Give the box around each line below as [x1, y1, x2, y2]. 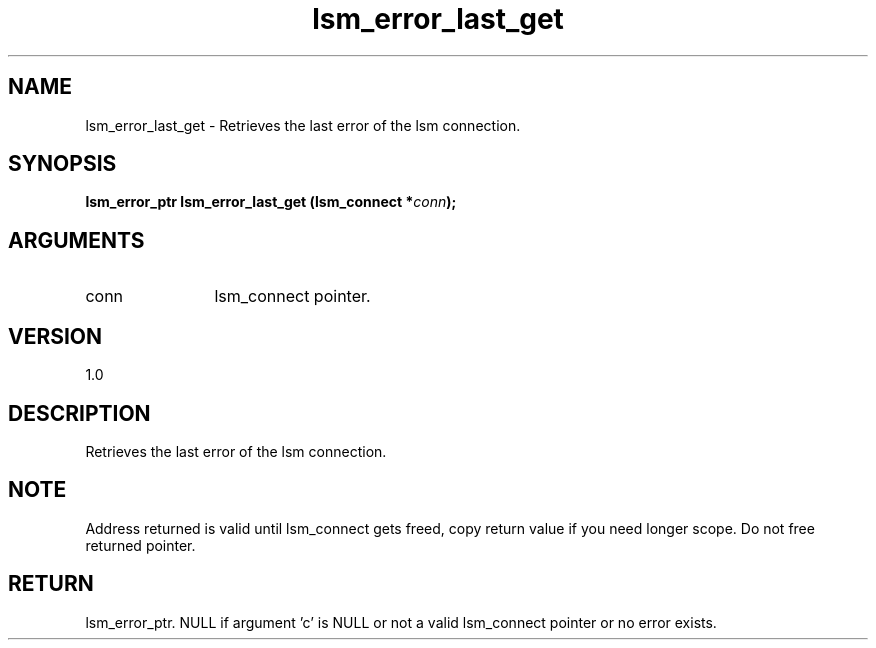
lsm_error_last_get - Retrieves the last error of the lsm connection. [85, 116, 521, 134]
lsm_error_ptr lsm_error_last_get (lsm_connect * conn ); [85, 193, 457, 211]
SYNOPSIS [8, 151, 117, 177]
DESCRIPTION [8, 400, 151, 426]
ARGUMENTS [8, 227, 145, 253]
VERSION [8, 323, 103, 349]
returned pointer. [85, 536, 196, 554]
